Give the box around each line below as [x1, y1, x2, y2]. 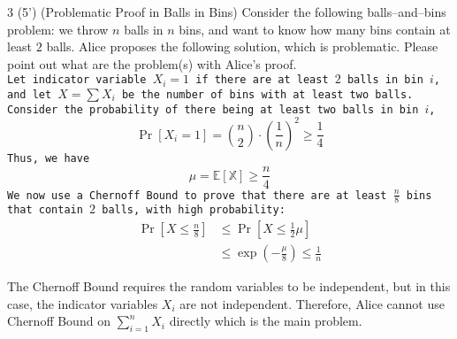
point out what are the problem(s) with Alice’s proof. [7, 54, 297, 73]
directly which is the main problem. [169, 312, 362, 330]
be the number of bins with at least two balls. [121, 89, 414, 102]
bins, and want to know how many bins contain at [179, 19, 451, 38]
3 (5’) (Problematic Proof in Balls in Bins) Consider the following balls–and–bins [7, 3, 446, 20]
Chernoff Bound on [7, 312, 110, 330]
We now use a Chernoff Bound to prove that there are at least [7, 189, 387, 202]
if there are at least [195, 73, 329, 87]
